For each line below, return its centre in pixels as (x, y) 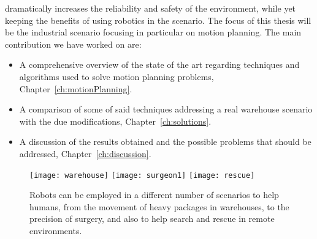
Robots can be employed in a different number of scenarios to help (154, 195)
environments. (56, 230)
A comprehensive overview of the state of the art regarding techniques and (159, 64)
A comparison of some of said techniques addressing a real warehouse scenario (166, 109)
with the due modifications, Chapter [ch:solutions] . (115, 121)
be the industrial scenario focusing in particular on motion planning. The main (153, 32)
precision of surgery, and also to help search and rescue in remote (152, 219)
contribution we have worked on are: (73, 44)
